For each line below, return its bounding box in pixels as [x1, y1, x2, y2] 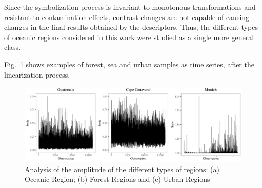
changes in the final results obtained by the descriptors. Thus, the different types [4, 22, 258, 32]
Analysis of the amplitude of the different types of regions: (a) [25, 163, 219, 174]
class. [4, 42, 21, 52]
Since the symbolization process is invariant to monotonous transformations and [4, 2, 256, 12]
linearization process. [4, 69, 70, 80]
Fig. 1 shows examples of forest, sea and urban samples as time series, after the [4, 59, 254, 69]
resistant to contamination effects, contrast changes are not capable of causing [4, 11, 250, 22]
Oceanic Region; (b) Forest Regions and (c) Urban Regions [25, 174, 210, 184]
